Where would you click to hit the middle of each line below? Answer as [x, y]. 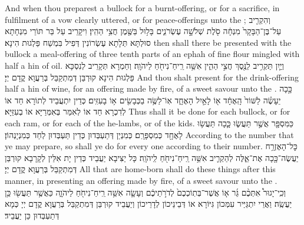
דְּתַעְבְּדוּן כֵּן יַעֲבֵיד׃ [32, 215]
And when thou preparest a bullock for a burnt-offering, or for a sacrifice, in [142, 8]
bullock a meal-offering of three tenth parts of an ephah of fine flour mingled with [152, 54]
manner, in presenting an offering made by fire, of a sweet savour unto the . [141, 180]
